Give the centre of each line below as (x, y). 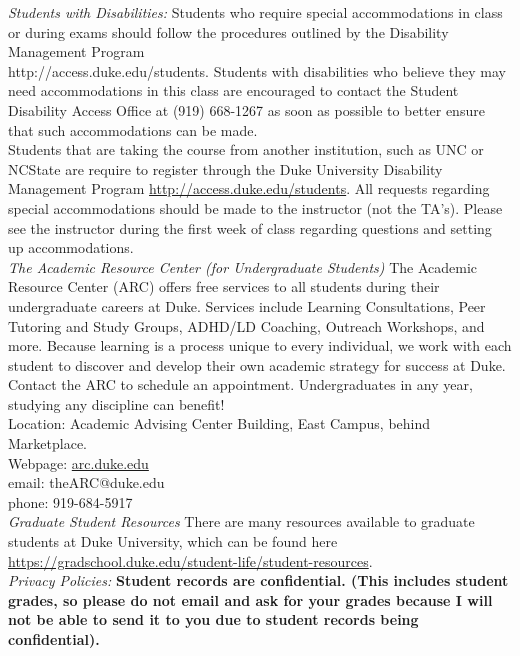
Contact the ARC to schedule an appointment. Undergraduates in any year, (240, 384)
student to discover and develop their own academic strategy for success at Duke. (257, 364)
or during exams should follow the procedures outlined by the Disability (228, 31)
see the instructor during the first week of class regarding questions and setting (250, 227)
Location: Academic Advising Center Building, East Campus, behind (219, 423)
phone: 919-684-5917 (70, 501)
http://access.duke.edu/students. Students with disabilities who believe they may (257, 70)
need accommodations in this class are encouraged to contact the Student (233, 90)
